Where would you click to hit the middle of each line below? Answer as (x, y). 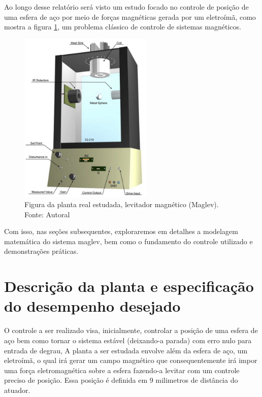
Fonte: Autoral (47, 214)
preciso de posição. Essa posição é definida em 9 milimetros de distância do (121, 380)
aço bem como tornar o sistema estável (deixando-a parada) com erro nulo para (128, 340)
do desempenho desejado (92, 306)
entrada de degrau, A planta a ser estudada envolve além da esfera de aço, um (126, 350)
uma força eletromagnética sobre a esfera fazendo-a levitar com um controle (122, 370)
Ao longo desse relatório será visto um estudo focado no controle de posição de (126, 7)
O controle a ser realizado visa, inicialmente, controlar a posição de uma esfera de (131, 330)
